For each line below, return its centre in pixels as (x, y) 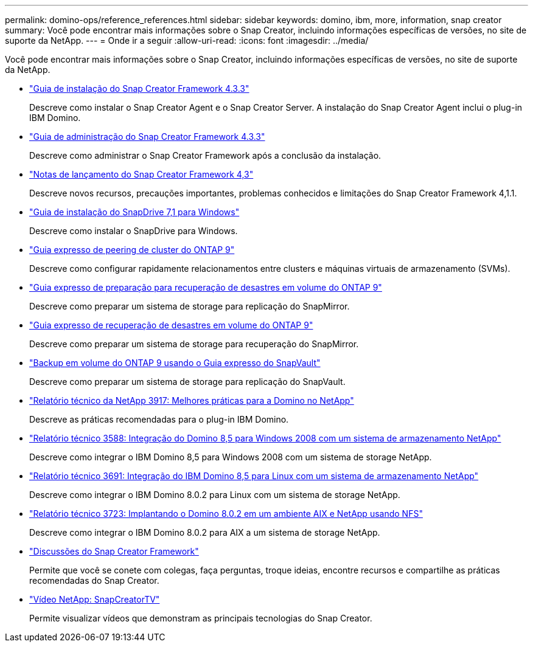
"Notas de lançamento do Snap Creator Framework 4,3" (141, 174)
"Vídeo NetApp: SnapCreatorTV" (95, 599)
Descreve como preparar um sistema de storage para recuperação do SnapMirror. (194, 344)
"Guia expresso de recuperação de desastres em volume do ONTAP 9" (171, 325)
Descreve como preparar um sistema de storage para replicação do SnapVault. (187, 382)
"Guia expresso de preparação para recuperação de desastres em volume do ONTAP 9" (206, 287)
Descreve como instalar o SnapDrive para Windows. (134, 231)
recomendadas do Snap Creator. (94, 580)
